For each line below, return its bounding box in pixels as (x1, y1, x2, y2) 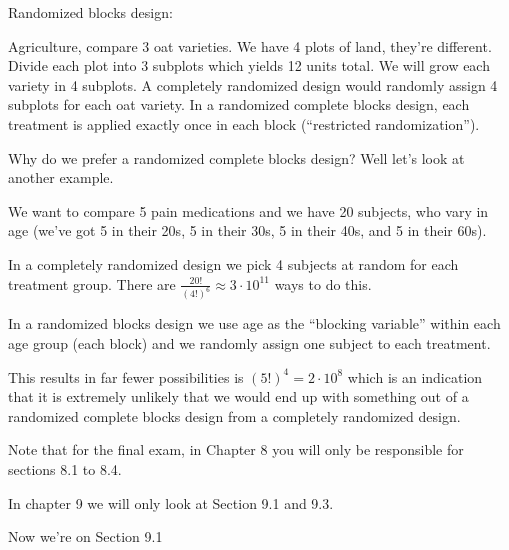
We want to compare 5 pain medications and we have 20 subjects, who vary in (8, 200, 489, 221)
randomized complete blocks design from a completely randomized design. (8, 405, 461, 426)
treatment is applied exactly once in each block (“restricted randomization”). (8, 113, 480, 134)
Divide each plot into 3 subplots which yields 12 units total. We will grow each (8, 55, 490, 76)
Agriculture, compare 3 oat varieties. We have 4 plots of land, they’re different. (8, 35, 492, 56)
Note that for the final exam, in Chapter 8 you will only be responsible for (8, 439, 464, 460)
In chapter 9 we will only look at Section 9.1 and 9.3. (8, 492, 334, 513)
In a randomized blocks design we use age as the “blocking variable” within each (8, 313, 501, 334)
